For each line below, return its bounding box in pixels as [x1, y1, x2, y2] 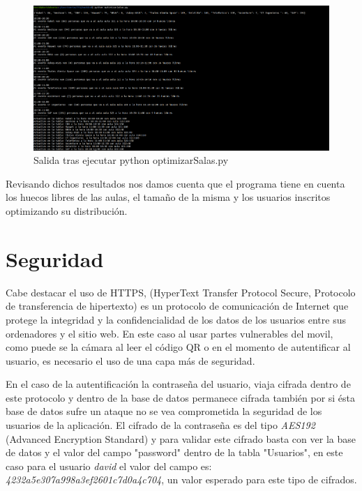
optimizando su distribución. [6, 204, 128, 218]
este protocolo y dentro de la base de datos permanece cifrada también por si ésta [6, 390, 356, 405]
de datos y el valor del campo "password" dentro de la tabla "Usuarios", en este [6, 445, 343, 460]
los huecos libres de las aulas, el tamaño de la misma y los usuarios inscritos [6, 190, 331, 204]
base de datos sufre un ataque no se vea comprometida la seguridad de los [6, 404, 322, 418]
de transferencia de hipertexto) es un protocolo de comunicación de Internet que [6, 299, 349, 313]
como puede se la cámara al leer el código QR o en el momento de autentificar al [6, 340, 351, 354]
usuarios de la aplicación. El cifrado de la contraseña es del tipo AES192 [6, 418, 315, 432]
